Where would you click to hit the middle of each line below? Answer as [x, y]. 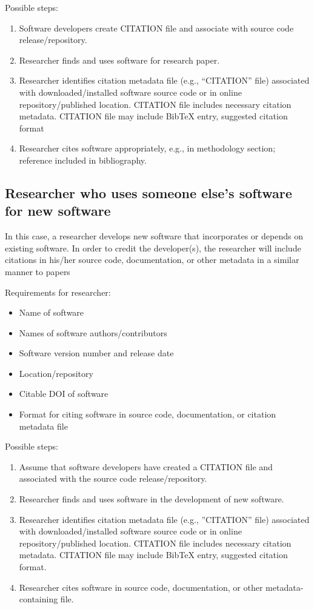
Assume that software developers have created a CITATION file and [146, 466]
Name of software [52, 312]
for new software [58, 211]
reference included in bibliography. [83, 160]
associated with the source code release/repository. [113, 478]
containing [38, 599]
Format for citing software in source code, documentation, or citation [148, 414]
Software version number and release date [96, 353]
